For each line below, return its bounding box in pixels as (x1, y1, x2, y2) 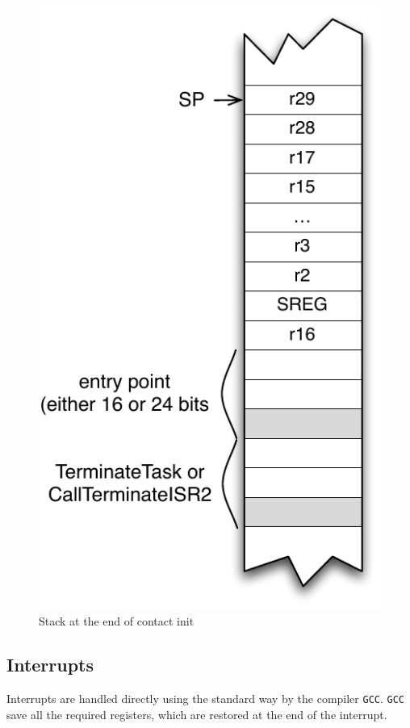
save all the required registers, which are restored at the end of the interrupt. (6, 705, 387, 722)
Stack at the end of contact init (39, 613, 195, 630)
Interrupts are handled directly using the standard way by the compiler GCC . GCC (6, 690, 405, 707)
